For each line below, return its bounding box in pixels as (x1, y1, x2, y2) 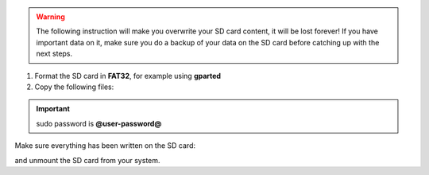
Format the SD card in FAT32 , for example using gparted (34, 71, 222, 80)
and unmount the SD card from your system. (14, 155, 160, 165)
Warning (36, 12, 65, 21)
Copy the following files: (34, 82, 114, 91)
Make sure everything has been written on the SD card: (14, 141, 196, 150)
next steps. (36, 49, 73, 59)
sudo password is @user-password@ (36, 119, 162, 128)
